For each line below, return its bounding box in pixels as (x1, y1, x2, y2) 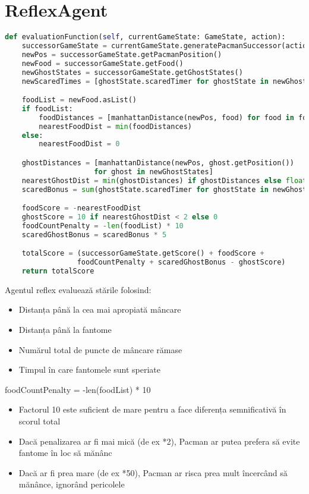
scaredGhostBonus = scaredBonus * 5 (21, 230, 167, 239)
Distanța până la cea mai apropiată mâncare (18, 303, 181, 316)
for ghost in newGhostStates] (94, 167, 213, 176)
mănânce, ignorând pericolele (18, 478, 125, 490)
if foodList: (21, 104, 73, 113)
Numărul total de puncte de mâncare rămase (18, 343, 182, 355)
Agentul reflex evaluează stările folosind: (5, 283, 152, 295)
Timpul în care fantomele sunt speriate (18, 363, 161, 376)
